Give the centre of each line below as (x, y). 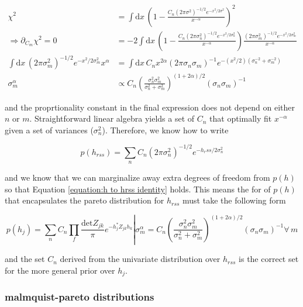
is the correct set (269, 259)
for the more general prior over (60, 270)
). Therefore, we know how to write (165, 130)
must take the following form (234, 200)
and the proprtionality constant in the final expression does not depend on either (150, 107)
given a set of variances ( (49, 130)
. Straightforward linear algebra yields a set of (112, 118)
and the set (25, 259)
